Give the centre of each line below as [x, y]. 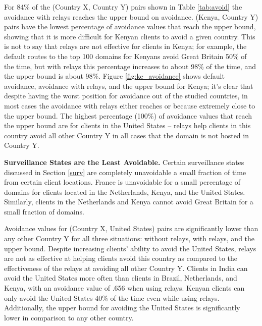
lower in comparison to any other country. [69, 317]
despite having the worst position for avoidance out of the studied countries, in [126, 96]
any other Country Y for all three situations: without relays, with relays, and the [129, 238]
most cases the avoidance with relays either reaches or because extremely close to [130, 105]
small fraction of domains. [44, 211]
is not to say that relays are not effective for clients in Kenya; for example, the [125, 46]
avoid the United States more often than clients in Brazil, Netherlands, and [121, 278]
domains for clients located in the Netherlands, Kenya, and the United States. [125, 192]
